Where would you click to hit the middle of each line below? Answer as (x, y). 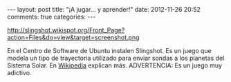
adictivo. (19, 73)
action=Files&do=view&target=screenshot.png (73, 37)
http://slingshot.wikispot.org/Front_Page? (66, 30)
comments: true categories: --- (52, 17)
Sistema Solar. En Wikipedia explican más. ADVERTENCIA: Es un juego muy (115, 65)
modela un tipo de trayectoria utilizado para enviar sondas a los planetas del (116, 58)
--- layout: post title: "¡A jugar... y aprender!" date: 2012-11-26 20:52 (104, 9)
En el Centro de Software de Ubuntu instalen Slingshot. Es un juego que (110, 51)
